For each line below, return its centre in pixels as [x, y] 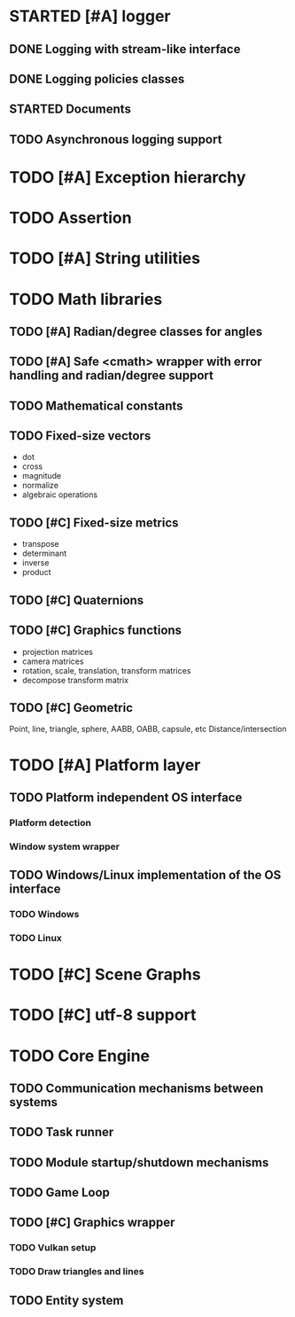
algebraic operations [60, 495]
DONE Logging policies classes [97, 78]
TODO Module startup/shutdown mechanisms [139, 1162]
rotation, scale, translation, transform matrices [106, 670]
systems [34, 1102]
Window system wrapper [64, 846]
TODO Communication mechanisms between [136, 1088]
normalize [40, 486]
